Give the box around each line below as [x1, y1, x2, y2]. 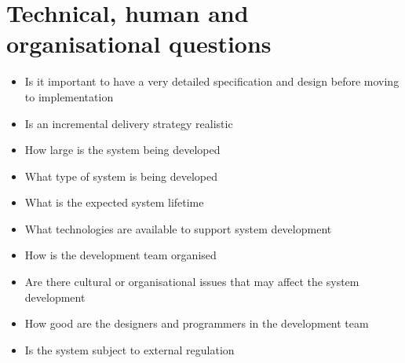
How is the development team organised [24, 247, 217, 263]
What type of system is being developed [24, 167, 218, 184]
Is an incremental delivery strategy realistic [24, 115, 233, 131]
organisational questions [6, 27, 272, 60]
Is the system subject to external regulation [24, 341, 235, 357]
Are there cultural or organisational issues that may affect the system [24, 273, 359, 290]
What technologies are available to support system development [24, 220, 332, 236]
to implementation [24, 88, 114, 104]
